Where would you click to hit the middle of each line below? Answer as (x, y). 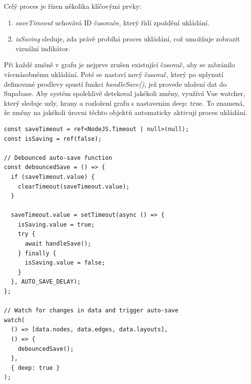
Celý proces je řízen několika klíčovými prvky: (73, 6)
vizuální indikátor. (43, 48)
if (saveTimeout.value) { (53, 177)
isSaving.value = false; (65, 263)
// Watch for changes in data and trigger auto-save (91, 311)
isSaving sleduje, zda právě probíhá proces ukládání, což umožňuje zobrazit (128, 39)
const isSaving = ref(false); (53, 139)
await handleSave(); (58, 244)
